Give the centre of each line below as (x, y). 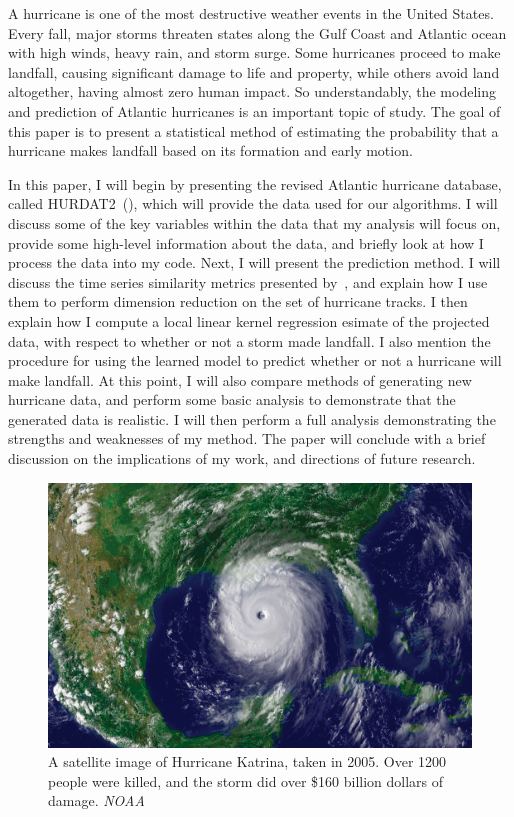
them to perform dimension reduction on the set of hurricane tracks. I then (238, 301)
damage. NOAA (96, 800)
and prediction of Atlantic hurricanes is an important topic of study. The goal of (254, 110)
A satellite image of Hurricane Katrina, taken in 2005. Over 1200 (247, 761)
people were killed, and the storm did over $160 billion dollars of (246, 780)
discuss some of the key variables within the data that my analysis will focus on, (254, 222)
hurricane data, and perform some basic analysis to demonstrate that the (232, 399)
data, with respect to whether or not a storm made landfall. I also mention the (249, 340)
